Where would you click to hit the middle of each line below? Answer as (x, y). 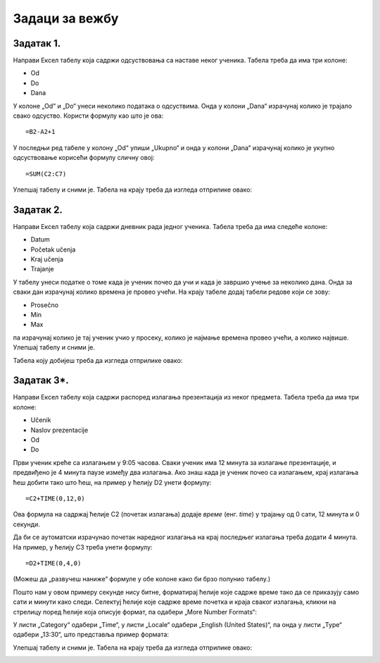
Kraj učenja (47, 259)
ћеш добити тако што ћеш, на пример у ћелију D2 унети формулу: (112, 482)
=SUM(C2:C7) (46, 174)
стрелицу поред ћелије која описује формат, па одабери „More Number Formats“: (135, 612)
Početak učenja (53, 249)
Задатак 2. (38, 210)
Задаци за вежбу (66, 18)
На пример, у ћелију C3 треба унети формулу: (83, 547)
